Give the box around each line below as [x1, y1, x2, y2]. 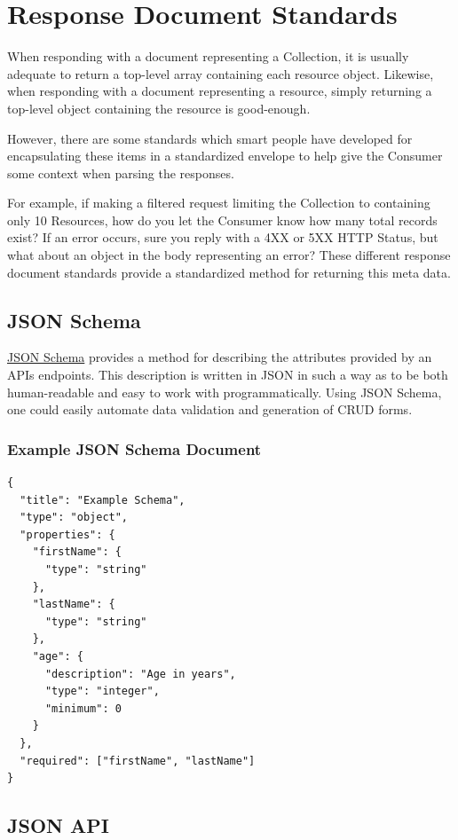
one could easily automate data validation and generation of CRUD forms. [7, 400, 413, 419]
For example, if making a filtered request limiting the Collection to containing [7, 193, 430, 212]
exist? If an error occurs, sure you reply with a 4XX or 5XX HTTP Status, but [7, 228, 438, 247]
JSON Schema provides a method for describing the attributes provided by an [7, 348, 432, 366]
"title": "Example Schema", [20, 493, 186, 506]
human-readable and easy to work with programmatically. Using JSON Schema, [7, 382, 442, 401]
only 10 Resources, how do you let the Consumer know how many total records [7, 210, 438, 229]
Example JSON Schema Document [7, 437, 262, 459]
